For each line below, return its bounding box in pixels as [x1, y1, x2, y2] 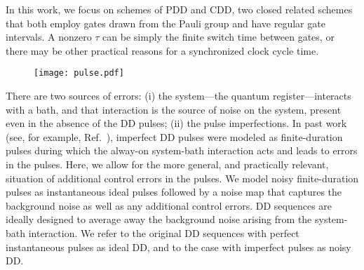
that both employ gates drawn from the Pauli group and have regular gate [6, 15, 325, 30]
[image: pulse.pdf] [34, 68, 124, 79]
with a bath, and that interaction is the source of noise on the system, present [6, 102, 342, 116]
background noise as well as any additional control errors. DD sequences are [6, 198, 332, 212]
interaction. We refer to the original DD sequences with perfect [28, 225, 299, 240]
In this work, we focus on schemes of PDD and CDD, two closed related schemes [6, 2, 353, 16]
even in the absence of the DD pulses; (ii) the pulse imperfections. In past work [6, 116, 347, 130]
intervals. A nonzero [6, 29, 92, 44]
